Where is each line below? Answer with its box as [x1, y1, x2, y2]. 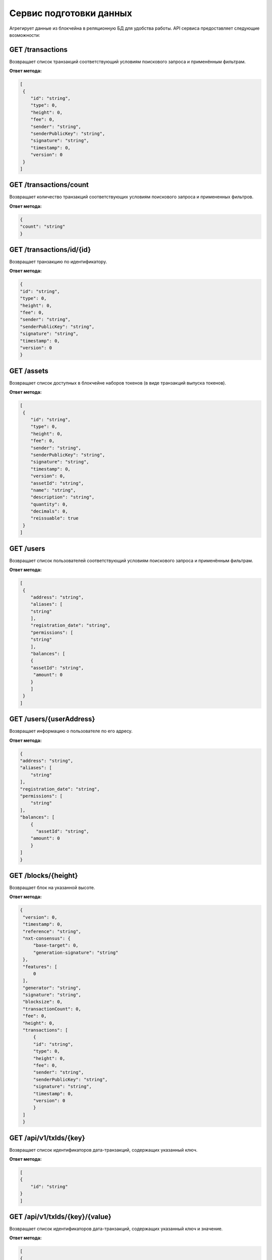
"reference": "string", [23, 928, 82, 934]
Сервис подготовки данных [9, 8, 132, 19]
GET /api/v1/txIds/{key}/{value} [9, 1212, 112, 1221]
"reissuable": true [30, 516, 79, 521]
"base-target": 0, [33, 942, 79, 949]
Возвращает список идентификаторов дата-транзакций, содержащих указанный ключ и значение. [9, 1226, 223, 1232]
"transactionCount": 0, [23, 1006, 82, 1012]
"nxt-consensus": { [23, 935, 71, 941]
